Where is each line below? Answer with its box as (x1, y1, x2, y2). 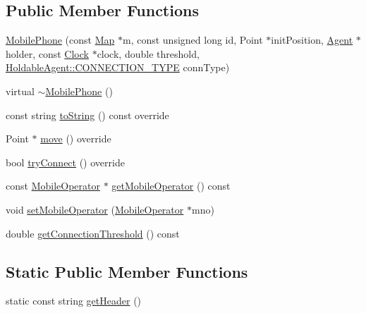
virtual (6, 83, 35, 98)
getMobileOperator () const (111, 178, 231, 193)
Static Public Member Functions (6, 260, 248, 282)
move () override (40, 131, 111, 146)
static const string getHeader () (6, 293, 142, 308)
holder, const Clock (6, 46, 89, 61)
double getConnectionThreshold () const (6, 226, 180, 240)
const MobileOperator (6, 178, 100, 193)
